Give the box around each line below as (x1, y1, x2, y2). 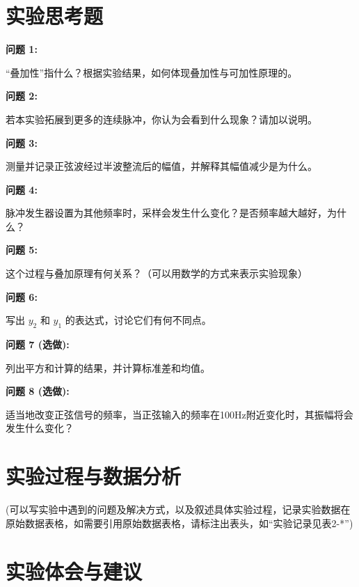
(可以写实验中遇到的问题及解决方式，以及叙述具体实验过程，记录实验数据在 (6, 502, 351, 517)
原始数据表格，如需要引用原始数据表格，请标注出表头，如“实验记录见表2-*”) (6, 515, 353, 530)
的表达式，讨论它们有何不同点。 (65, 313, 212, 327)
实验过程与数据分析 (6, 462, 182, 490)
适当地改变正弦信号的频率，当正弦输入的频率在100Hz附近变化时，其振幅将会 (6, 407, 353, 421)
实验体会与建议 (6, 556, 143, 585)
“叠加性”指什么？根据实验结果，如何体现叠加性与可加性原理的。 (6, 65, 298, 79)
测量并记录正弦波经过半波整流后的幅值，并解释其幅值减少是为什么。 (6, 159, 317, 173)
